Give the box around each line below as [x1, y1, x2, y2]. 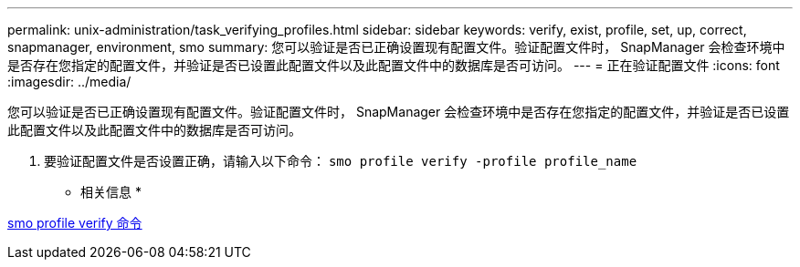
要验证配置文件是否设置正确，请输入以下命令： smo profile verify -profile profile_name [44, 153, 637, 169]
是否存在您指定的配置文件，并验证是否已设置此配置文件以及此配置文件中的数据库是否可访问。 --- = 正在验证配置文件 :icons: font [7, 57, 780, 73]
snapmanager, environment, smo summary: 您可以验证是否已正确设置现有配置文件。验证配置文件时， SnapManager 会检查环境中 [7, 39, 785, 55]
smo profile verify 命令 [7, 215, 142, 231]
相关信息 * [80, 184, 142, 200]
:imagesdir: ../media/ [7, 74, 132, 89]
